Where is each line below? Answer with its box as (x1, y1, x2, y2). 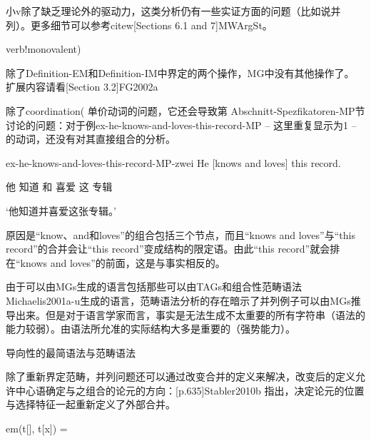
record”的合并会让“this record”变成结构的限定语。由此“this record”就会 (6, 241, 330, 256)
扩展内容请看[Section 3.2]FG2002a (6, 79, 158, 94)
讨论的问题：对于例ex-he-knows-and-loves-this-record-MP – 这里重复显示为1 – (6, 117, 357, 132)
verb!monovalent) (6, 41, 81, 56)
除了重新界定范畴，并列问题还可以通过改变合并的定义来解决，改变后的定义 (6, 369, 355, 384)
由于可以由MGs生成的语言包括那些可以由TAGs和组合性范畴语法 (6, 279, 302, 294)
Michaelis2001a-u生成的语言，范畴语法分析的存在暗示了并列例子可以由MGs (6, 293, 351, 308)
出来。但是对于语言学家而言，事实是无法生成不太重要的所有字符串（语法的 (15, 307, 365, 322)
